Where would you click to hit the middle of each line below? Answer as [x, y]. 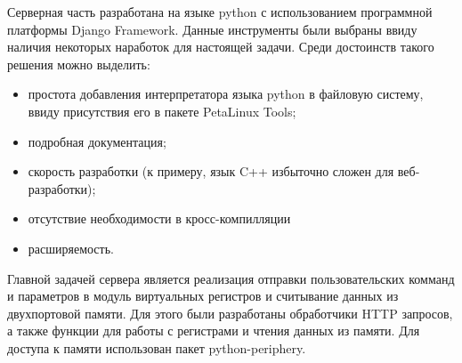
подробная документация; [97, 141]
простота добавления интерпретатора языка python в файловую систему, [226, 94]
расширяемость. [71, 248]
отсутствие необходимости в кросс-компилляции [159, 218]
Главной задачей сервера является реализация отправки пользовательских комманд [231, 278]
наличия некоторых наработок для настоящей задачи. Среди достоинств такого [221, 47]
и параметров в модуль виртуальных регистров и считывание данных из [203, 296]
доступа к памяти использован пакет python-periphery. [157, 347]
